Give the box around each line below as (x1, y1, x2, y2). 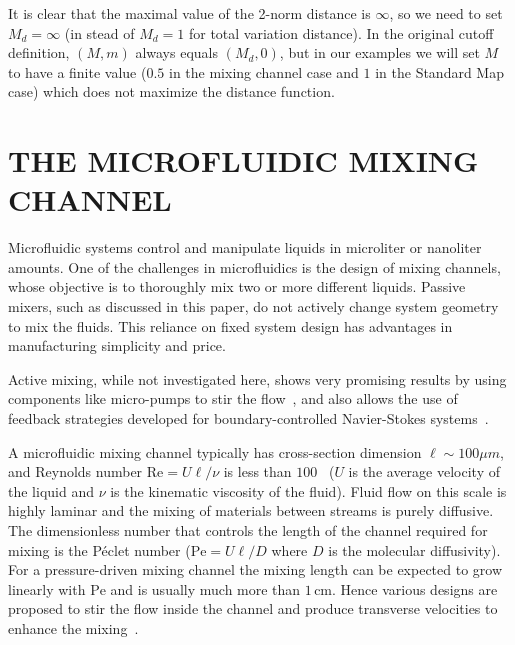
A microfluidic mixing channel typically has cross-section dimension (8, 441, 422, 462)
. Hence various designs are (332, 578, 498, 599)
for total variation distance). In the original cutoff (188, 22, 494, 43)
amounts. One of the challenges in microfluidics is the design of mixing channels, (8, 256, 501, 277)
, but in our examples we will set (279, 42, 480, 63)
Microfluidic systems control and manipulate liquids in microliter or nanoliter (8, 237, 482, 258)
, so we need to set (389, 3, 503, 23)
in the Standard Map (375, 61, 504, 82)
